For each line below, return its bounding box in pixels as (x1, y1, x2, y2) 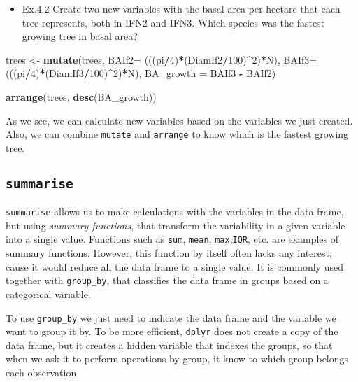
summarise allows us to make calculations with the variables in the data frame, (6, 204, 344, 219)
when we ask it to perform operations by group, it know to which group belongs (6, 351, 349, 366)
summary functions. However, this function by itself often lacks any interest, (6, 246, 332, 260)
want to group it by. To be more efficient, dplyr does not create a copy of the (6, 324, 338, 339)
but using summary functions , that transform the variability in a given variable (6, 218, 345, 232)
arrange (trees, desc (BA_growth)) (6, 89, 157, 104)
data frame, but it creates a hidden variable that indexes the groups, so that (6, 337, 333, 352)
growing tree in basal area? (22, 29, 138, 43)
